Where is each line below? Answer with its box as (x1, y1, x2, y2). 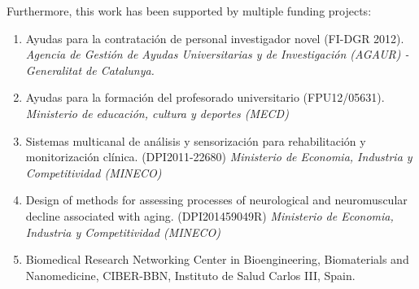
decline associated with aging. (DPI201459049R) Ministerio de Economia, (25, 207, 394, 224)
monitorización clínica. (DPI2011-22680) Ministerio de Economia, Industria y (25, 148, 412, 165)
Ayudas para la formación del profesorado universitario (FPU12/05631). (25, 89, 385, 106)
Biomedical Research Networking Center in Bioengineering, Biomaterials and (25, 251, 409, 268)
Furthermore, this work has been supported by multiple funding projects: (7, 2, 372, 19)
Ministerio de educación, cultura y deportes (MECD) (25, 104, 289, 121)
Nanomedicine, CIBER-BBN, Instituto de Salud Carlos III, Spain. (25, 266, 356, 283)
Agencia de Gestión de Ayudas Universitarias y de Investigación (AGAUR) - (25, 46, 409, 63)
